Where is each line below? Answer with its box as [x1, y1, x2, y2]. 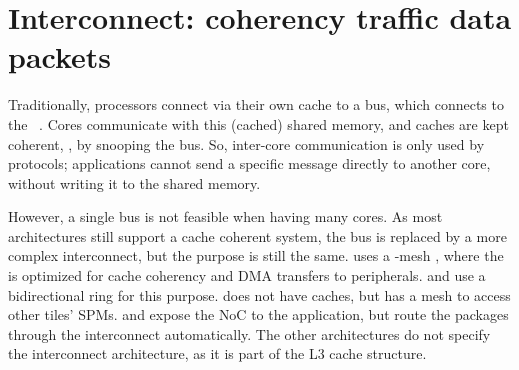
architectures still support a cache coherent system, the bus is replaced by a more [8, 225, 507, 246]
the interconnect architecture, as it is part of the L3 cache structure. [8, 343, 427, 364]
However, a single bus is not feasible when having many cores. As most [8, 206, 443, 227]
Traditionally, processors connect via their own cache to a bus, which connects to [8, 94, 504, 115]
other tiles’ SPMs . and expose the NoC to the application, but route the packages [8, 304, 509, 325]
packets [8, 36, 112, 77]
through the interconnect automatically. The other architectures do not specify [8, 323, 491, 344]
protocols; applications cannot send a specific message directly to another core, [8, 153, 491, 174]
